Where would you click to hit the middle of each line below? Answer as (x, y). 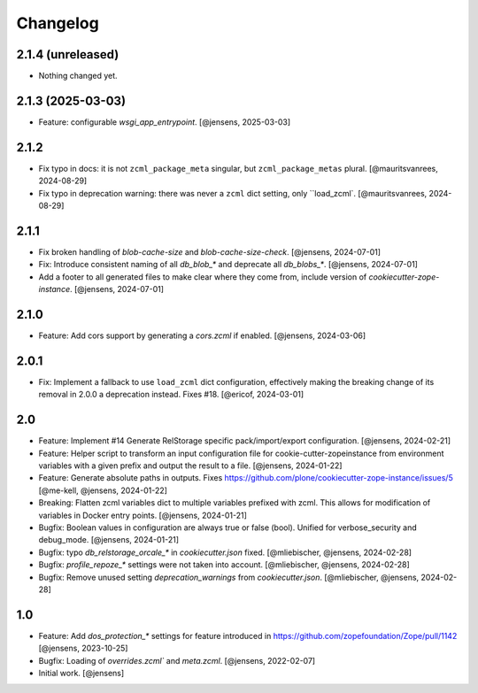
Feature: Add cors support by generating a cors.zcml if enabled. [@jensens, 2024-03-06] (202, 335)
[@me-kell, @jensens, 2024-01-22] (103, 490)
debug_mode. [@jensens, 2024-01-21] (109, 540)
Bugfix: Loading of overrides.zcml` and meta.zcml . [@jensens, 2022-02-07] (177, 660)
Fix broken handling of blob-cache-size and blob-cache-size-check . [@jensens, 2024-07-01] (209, 251)
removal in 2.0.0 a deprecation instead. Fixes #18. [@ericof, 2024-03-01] (171, 395)
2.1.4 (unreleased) (68, 54)
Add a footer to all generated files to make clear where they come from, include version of (203, 277)
